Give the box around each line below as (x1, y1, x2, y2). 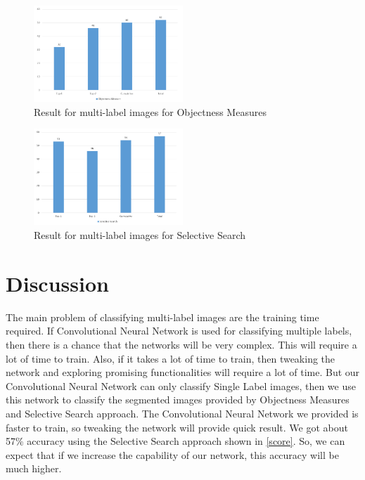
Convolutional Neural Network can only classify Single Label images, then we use (6, 378, 356, 393)
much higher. (6, 461, 62, 476)
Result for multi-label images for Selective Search (34, 228, 246, 242)
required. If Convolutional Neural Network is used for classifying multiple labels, (6, 323, 352, 338)
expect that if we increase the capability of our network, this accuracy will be (6, 447, 339, 462)
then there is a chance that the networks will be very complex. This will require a (6, 337, 357, 351)
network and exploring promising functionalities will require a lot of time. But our (6, 365, 360, 380)
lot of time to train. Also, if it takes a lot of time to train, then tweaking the (6, 351, 335, 365)
